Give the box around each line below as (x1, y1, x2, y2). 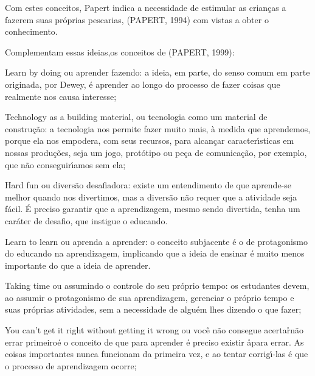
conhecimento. (5, 25, 58, 38)
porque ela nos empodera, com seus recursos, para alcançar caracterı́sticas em (5, 134, 294, 147)
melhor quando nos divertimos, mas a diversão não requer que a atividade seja (5, 190, 297, 203)
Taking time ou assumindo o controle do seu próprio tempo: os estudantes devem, (5, 279, 310, 292)
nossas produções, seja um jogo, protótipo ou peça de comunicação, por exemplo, (5, 146, 307, 158)
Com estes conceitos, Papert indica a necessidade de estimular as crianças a (5, 1, 286, 13)
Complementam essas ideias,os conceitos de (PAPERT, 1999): (5, 45, 235, 58)
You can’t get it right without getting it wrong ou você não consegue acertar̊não (5, 324, 304, 336)
